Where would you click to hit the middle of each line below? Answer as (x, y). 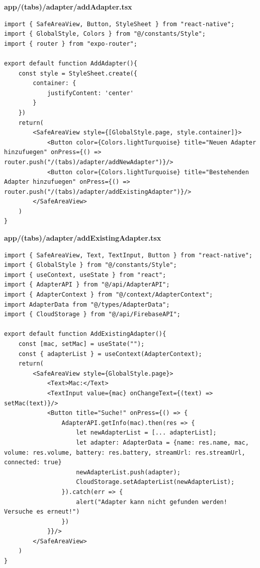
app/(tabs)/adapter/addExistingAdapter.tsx (83, 238)
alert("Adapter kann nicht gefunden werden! (152, 502)
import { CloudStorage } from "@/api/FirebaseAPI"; (92, 314)
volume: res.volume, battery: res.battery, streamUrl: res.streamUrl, (125, 452)
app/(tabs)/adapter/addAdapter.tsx (68, 7)
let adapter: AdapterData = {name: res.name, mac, (162, 442)
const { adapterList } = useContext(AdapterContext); (110, 354)
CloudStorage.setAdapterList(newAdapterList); (155, 482)
